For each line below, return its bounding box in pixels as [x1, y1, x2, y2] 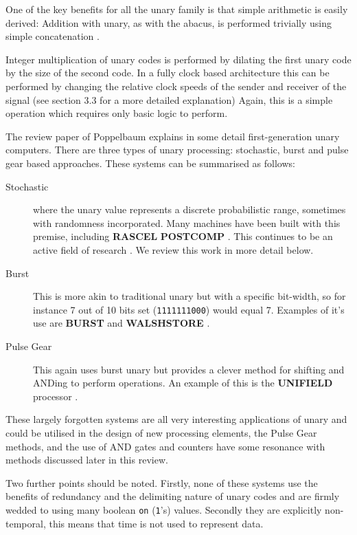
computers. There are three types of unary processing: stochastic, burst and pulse [5, 142, 349, 157]
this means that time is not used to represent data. [49, 516, 264, 530]
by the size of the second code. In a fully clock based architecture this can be [5, 65, 330, 80]
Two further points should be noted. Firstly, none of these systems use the [5, 475, 318, 490]
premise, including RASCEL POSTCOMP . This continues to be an [33, 229, 333, 243]
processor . [33, 389, 78, 403]
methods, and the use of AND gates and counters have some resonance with [5, 439, 325, 453]
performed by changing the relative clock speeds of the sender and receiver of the [5, 78, 347, 93]
